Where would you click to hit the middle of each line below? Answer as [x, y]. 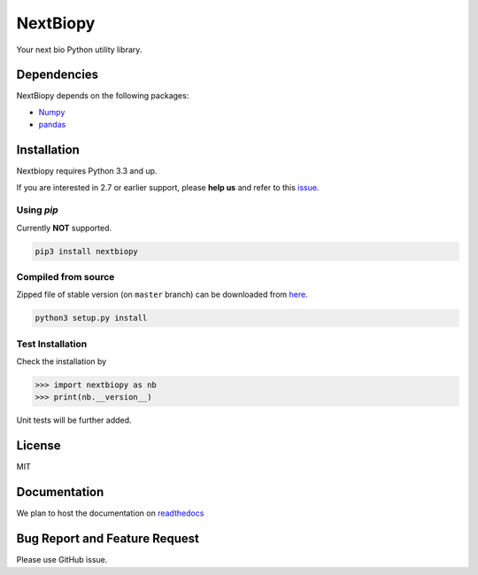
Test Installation [52, 344]
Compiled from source [66, 277]
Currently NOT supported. [64, 228]
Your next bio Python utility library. [79, 50]
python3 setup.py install [91, 318]
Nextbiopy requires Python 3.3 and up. [87, 171]
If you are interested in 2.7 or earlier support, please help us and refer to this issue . [168, 187]
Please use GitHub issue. [62, 560]
